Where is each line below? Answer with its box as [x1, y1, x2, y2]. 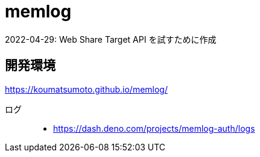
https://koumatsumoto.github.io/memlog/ [5, 84, 168, 94]
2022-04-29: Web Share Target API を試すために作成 [5, 34, 217, 45]
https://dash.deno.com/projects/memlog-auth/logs [53, 123, 255, 134]
